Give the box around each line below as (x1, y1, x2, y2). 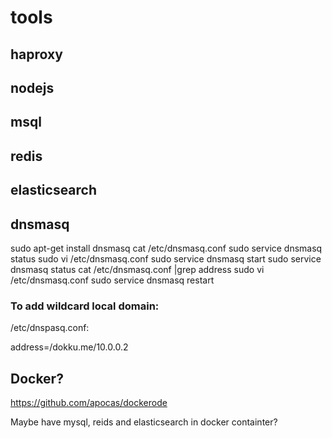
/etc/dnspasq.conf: (10, 322, 90, 334)
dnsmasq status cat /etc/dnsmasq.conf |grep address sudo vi (10, 263, 265, 275)
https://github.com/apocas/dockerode (10, 397, 168, 409)
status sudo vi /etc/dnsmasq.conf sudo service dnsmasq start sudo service (10, 252, 322, 265)
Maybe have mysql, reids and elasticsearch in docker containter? (10, 416, 278, 428)
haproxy (10, 46, 63, 63)
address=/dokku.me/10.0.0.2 (10, 341, 129, 353)
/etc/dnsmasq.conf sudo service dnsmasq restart (10, 274, 215, 286)
